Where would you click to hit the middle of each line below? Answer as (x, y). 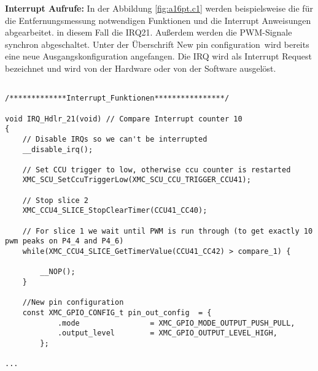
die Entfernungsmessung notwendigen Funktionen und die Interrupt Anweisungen (158, 20)
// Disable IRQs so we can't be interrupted (115, 139)
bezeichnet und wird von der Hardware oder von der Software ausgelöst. (141, 68)
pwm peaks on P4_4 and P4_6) (64, 241)
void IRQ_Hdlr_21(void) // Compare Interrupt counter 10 (124, 119)
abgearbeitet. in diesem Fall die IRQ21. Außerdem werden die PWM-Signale (149, 32)
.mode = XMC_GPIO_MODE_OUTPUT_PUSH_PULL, (176, 323)
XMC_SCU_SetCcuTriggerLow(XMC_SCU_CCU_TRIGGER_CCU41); (137, 180)
